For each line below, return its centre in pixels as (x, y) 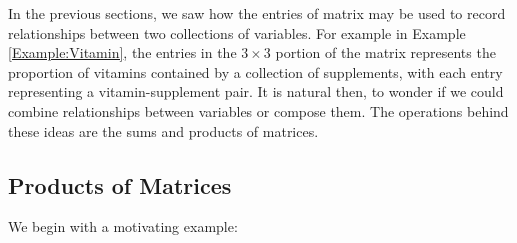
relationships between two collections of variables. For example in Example (237, 32)
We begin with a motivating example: (123, 226)
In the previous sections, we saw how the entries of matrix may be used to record (257, 13)
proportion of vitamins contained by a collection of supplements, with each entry (255, 71)
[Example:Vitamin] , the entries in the (122, 52)
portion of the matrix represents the (385, 52)
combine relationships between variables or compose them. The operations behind (258, 110)
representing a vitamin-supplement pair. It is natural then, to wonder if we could (256, 91)
